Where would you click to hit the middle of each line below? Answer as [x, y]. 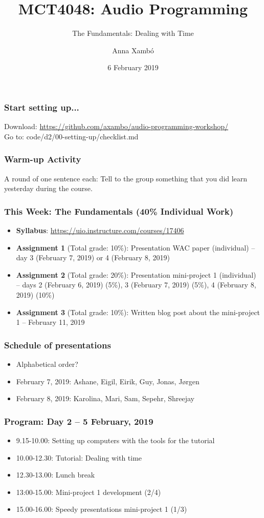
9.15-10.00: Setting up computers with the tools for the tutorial [115, 440]
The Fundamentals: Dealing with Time [133, 33]
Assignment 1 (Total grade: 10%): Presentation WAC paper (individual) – [136, 247]
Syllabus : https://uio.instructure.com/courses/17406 [100, 230]
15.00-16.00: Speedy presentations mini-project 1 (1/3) [102, 509]
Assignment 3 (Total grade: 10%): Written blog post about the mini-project [138, 312]
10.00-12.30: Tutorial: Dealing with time [79, 457]
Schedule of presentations [58, 345]
